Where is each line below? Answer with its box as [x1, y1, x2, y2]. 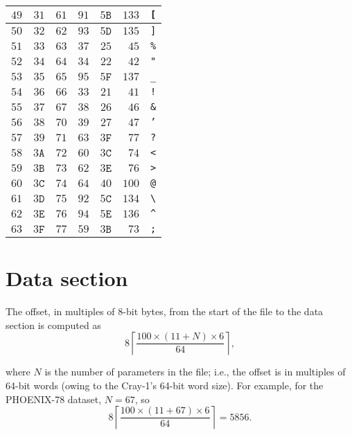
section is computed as [6, 317, 101, 332]
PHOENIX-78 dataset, [6, 391, 102, 406]
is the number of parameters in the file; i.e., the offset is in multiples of [44, 364, 346, 379]
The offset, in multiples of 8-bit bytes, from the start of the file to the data [6, 304, 324, 319]
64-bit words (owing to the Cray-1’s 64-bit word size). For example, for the [6, 378, 324, 392]
